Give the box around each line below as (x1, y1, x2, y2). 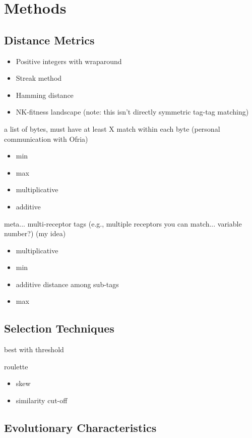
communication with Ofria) (4, 133, 88, 144)
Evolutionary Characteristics (4, 420, 157, 435)
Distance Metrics (4, 32, 95, 47)
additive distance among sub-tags (16, 279, 119, 289)
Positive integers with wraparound (16, 56, 122, 66)
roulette (4, 361, 28, 371)
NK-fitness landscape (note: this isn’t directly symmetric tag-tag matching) (16, 106, 249, 117)
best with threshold (4, 344, 64, 355)
